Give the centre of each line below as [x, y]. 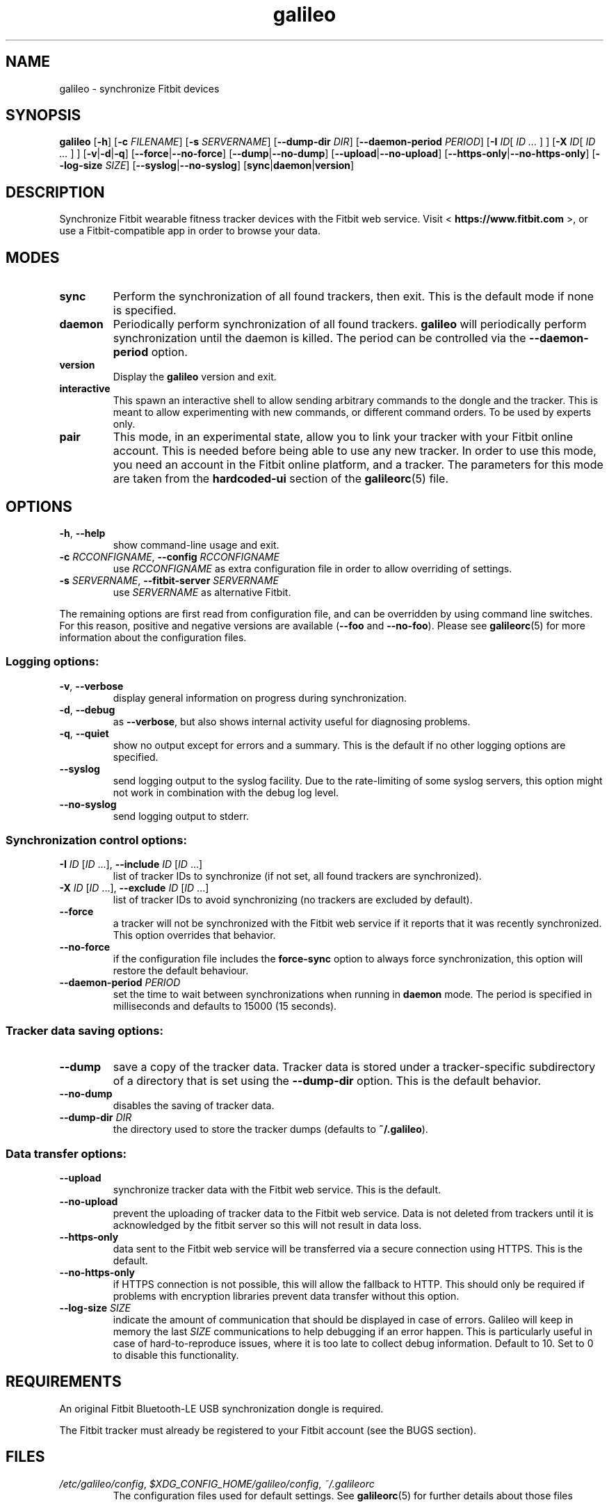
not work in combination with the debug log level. [226, 792]
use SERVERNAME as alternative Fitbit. [202, 592]
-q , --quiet [84, 733]
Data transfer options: [66, 1153]
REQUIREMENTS [64, 1382]
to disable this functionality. [176, 1355]
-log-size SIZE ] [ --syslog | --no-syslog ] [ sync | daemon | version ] [207, 166]
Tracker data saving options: [84, 1030]
